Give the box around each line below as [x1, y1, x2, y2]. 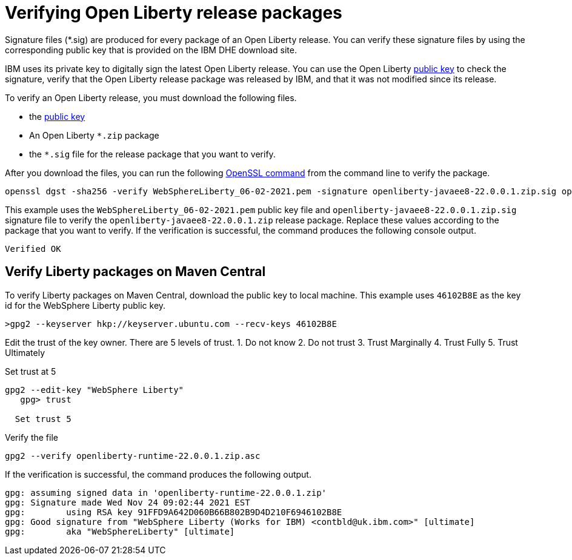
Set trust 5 [15, 413, 71, 424]
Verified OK [5, 243, 61, 254]
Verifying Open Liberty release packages [5, 2, 342, 23]
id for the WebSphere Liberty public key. [5, 300, 166, 311]
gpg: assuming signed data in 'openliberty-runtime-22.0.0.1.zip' [5, 487, 327, 498]
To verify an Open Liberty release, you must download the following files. [5, 92, 297, 103]
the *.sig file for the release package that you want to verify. [29, 148, 276, 159]
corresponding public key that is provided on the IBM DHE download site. [5, 44, 297, 55]
